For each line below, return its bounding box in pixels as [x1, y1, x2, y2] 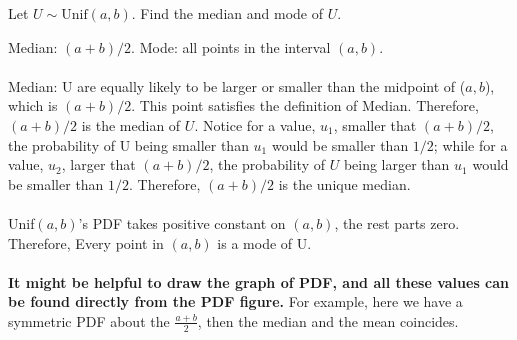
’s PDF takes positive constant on [78, 212, 286, 233]
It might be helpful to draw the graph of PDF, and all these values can [8, 271, 510, 292]
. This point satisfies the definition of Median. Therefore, [131, 95, 479, 116]
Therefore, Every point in [8, 232, 164, 253]
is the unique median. [278, 173, 411, 194]
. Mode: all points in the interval [131, 36, 331, 57]
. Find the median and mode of [131, 3, 323, 23]
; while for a [433, 134, 508, 155]
